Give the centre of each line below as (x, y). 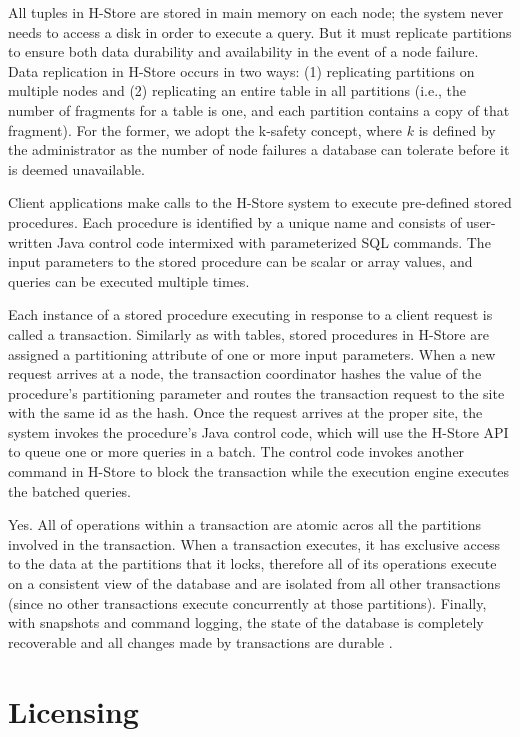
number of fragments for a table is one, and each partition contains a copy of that (259, 109)
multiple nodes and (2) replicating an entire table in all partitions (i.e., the (237, 90)
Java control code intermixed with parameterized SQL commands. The (274, 241)
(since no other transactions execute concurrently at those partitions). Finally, (247, 602)
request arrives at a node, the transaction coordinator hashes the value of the (245, 373)
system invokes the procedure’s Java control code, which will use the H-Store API (258, 431)
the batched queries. (70, 490)
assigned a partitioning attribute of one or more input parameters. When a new (252, 353)
